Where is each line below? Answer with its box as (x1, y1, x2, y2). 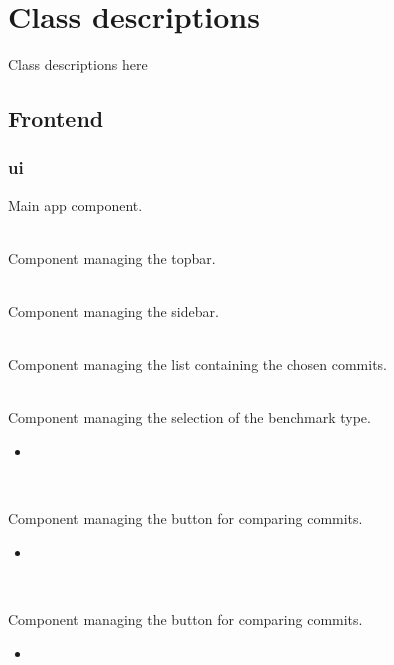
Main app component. (8, 194, 143, 215)
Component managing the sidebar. (8, 301, 219, 322)
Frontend (8, 103, 104, 134)
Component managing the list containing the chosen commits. (8, 354, 387, 375)
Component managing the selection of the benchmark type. (8, 407, 371, 428)
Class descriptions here (8, 54, 148, 75)
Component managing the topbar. (8, 247, 216, 268)
